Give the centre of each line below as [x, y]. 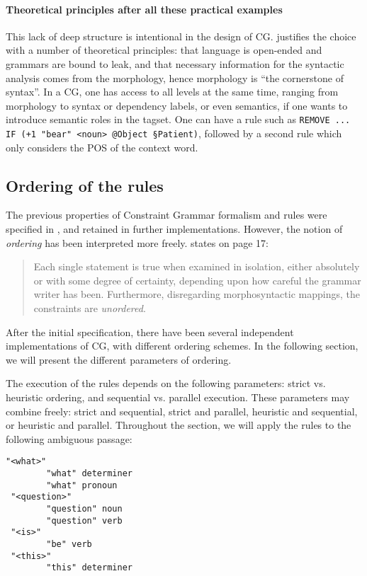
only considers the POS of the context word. [102, 147]
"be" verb [69, 544]
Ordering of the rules [85, 185]
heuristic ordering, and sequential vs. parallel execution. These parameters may [178, 397]
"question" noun [84, 509]
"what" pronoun [82, 485]
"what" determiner [89, 474]
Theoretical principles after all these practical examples [144, 9]
